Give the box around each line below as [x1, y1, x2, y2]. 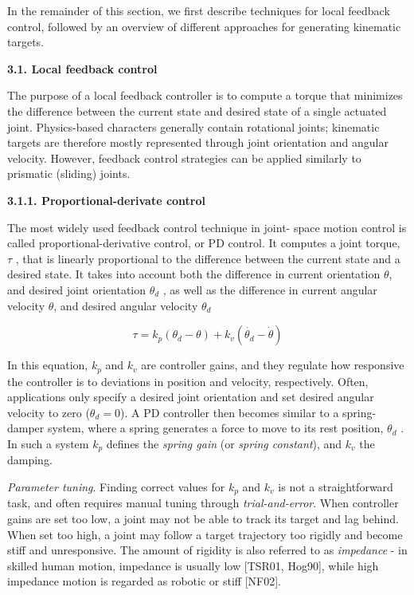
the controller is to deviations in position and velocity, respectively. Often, [7, 372, 369, 389]
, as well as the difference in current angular [162, 281, 377, 297]
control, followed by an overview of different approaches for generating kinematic [7, 18, 401, 34]
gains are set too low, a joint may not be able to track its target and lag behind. [7, 510, 399, 527]
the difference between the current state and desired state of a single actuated [7, 102, 387, 119]
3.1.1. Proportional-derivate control [7, 191, 206, 208]
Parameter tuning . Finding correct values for [7, 478, 225, 495]
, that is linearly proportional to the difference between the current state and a [15, 250, 400, 266]
